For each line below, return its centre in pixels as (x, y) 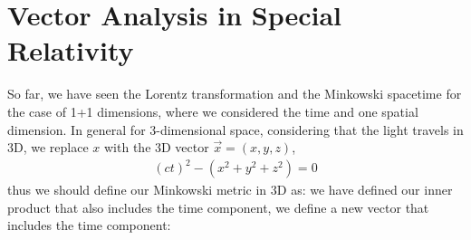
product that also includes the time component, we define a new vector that (218, 207)
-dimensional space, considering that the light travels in (310, 129)
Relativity (71, 50)
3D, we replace (48, 147)
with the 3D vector (157, 147)
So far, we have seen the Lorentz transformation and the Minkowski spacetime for (235, 94)
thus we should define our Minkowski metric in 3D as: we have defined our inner (230, 190)
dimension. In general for (77, 129)
